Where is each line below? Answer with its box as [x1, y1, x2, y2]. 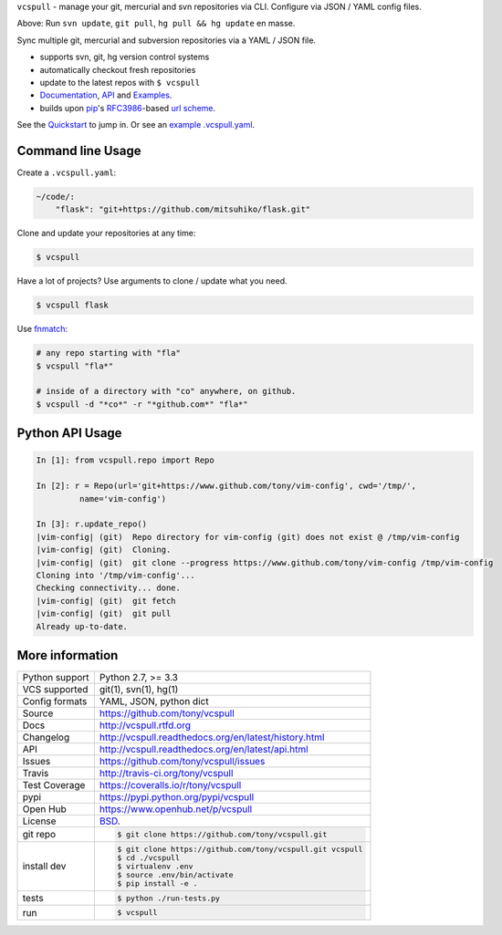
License [22, 815, 57, 827]
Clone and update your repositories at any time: [16, 228, 196, 239]
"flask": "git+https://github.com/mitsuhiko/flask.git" [55, 204, 311, 214]
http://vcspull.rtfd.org [99, 719, 192, 732]
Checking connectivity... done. [36, 583, 182, 593]
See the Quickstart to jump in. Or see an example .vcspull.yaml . [16, 119, 256, 130]
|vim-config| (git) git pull [36, 608, 172, 619]
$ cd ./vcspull [117, 853, 180, 862]
